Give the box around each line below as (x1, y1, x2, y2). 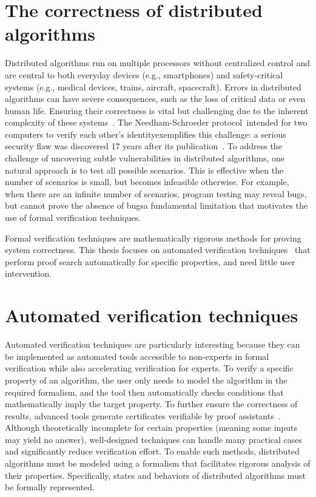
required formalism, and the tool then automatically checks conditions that (5, 385, 284, 398)
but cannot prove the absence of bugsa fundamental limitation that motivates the (5, 199, 308, 212)
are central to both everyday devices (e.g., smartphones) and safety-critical (5, 68, 283, 81)
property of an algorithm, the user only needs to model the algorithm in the (5, 373, 287, 386)
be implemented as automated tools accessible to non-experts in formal (5, 350, 269, 362)
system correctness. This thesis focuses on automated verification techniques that (5, 243, 311, 256)
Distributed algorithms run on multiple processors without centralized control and (5, 56, 310, 69)
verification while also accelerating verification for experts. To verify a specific (5, 362, 294, 374)
